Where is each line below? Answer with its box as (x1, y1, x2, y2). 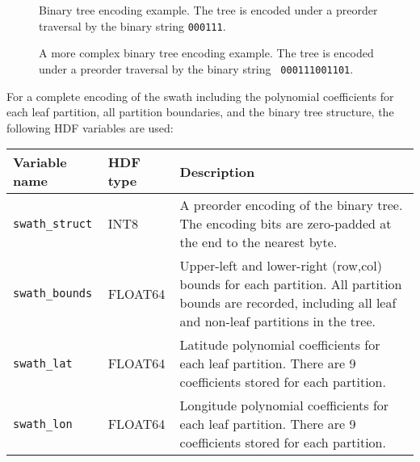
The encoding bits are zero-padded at (179, 214, 392, 233)
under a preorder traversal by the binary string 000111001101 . (39, 60, 354, 77)
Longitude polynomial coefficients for (179, 396, 389, 415)
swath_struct (13, 216, 93, 230)
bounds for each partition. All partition (179, 275, 402, 294)
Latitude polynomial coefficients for (179, 335, 380, 355)
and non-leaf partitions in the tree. (179, 312, 376, 331)
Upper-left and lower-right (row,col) (179, 256, 382, 275)
